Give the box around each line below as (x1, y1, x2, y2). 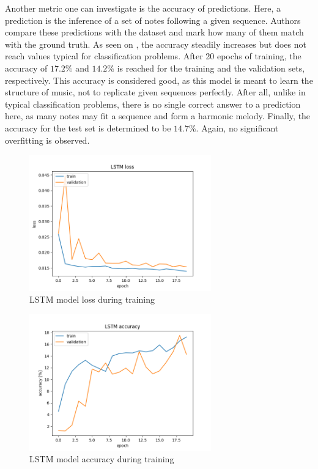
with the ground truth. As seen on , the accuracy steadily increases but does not (5, 37, 306, 50)
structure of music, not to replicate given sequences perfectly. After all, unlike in (5, 86, 306, 98)
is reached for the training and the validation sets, (117, 61, 305, 74)
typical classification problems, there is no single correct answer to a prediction (5, 97, 301, 110)
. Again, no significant (196, 121, 279, 134)
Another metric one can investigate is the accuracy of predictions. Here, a (5, 2, 281, 14)
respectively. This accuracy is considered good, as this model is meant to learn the (5, 73, 313, 86)
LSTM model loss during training (29, 293, 155, 306)
